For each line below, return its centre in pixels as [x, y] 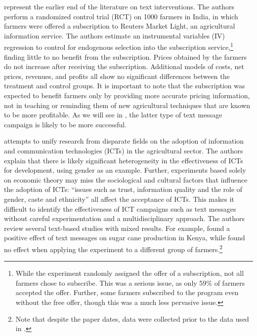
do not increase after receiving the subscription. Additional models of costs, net [124, 66]
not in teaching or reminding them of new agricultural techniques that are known [127, 105]
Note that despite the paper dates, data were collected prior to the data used [132, 318]
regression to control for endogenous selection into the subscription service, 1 [119, 46]
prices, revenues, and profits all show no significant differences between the [117, 76]
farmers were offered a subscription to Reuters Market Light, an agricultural [120, 26]
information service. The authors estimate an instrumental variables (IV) [115, 35]
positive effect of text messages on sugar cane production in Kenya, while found [125, 238]
